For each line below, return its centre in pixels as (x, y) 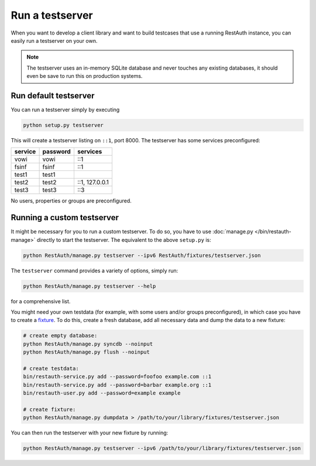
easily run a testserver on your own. (54, 40)
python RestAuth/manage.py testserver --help (90, 286)
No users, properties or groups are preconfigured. (71, 201)
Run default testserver (53, 96)
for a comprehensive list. (41, 301)
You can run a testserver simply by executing (65, 110)
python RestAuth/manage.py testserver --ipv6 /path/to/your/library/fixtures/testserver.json (162, 448)
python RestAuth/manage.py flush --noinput (87, 352)
